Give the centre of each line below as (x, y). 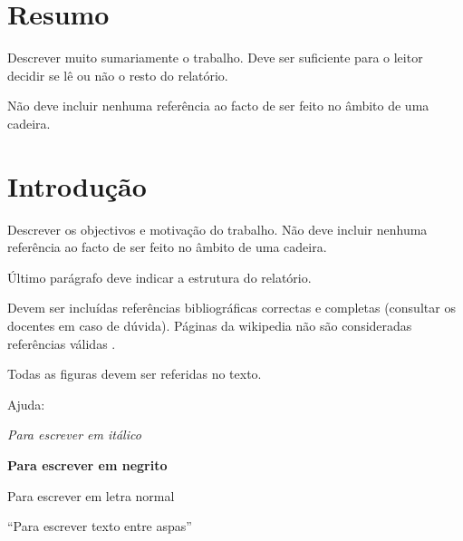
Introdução (77, 185)
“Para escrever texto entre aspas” (100, 526)
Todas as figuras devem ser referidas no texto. (135, 374)
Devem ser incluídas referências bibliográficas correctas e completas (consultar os (231, 308)
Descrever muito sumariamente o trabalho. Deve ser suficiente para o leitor (215, 58)
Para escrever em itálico (74, 435)
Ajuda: (26, 404)
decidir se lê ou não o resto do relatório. (118, 75)
